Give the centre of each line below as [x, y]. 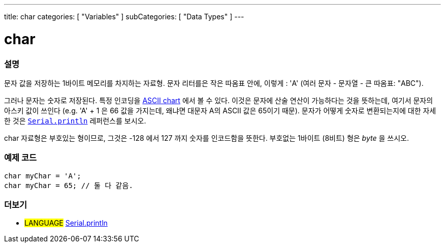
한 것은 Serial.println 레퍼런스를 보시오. [75, 120]
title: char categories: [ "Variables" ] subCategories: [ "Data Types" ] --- [124, 17]
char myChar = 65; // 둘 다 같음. [69, 185]
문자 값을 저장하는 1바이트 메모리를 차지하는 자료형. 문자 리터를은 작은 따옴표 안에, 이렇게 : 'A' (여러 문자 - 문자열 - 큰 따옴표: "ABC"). [214, 83]
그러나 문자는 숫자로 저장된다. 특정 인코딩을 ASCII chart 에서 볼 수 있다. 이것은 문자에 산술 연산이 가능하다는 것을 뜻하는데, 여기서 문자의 [219, 100]
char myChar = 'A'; [43, 176]
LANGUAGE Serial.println [66, 223]
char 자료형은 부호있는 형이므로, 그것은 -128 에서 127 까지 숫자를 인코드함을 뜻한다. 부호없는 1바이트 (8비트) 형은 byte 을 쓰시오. [206, 138]
